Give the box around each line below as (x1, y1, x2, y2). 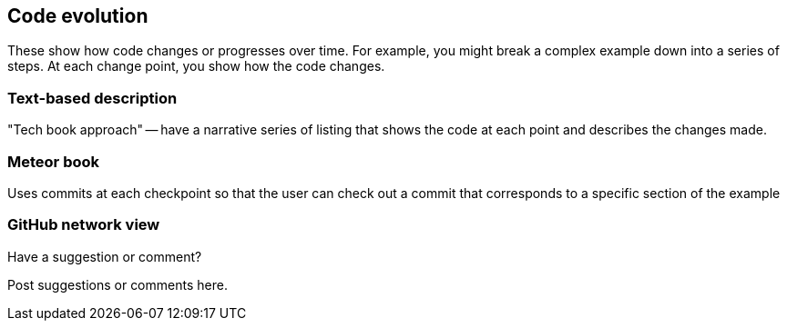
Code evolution (7, 5, 148, 27)
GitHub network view (7, 215, 160, 234)
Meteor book (7, 152, 99, 171)
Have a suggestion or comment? (7, 248, 202, 264)
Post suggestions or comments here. (7, 276, 228, 293)
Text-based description (7, 88, 178, 107)
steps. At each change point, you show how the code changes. (7, 58, 385, 75)
